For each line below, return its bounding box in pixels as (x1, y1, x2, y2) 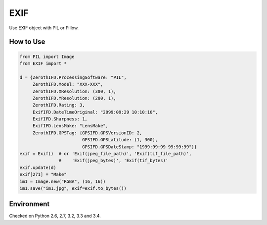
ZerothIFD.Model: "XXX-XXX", (32, 82, 103, 87)
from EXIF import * (19, 60, 67, 66)
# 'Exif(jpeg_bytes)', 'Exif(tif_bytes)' (58, 158, 169, 164)
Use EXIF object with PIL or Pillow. (9, 25, 79, 31)
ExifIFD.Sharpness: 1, (32, 116, 88, 122)
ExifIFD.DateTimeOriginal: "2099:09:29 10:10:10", (32, 109, 158, 115)
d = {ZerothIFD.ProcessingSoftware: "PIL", (19, 74, 127, 80)
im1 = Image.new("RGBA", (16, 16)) (19, 178, 106, 184)
